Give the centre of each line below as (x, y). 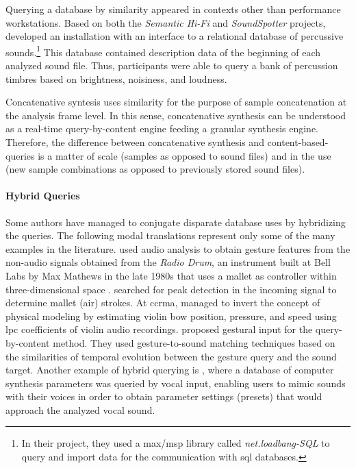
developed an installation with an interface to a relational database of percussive (175, 36)
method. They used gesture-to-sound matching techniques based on (194, 342)
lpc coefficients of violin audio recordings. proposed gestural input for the (159, 329)
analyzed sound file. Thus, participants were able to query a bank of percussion (172, 65)
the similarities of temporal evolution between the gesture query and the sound (171, 356)
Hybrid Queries (43, 196)
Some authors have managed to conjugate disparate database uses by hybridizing (176, 222)
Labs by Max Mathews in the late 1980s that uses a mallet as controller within (171, 275)
